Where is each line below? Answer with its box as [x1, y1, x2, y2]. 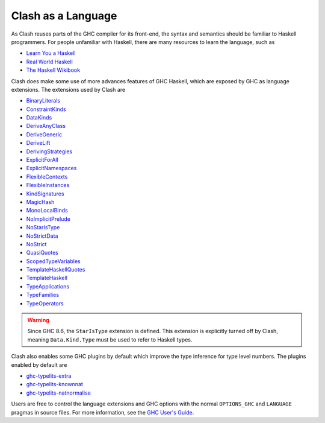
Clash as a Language [11, 9, 117, 22]
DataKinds [26, 114, 52, 121]
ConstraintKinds [26, 106, 66, 113]
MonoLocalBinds [26, 207, 69, 214]
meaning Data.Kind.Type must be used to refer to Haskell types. [27, 336, 193, 343]
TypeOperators [26, 299, 64, 307]
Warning [27, 317, 49, 324]
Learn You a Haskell [26, 49, 76, 57]
